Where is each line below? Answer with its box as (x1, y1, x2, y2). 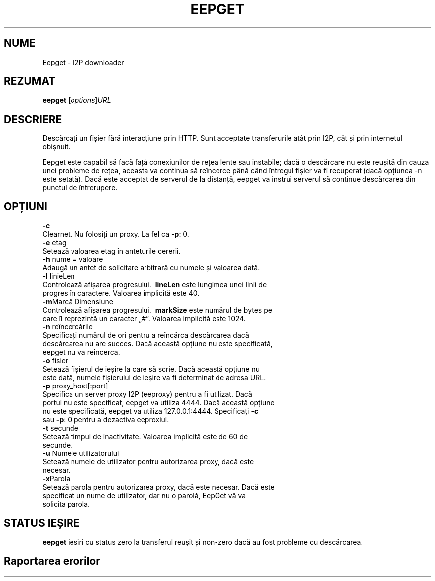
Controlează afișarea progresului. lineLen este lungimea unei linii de (42, 280, 267, 289)
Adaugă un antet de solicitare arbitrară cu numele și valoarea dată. (42, 263, 260, 272)
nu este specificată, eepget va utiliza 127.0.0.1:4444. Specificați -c (42, 407, 259, 416)
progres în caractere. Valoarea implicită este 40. (42, 289, 200, 298)
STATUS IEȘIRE (4, 516, 80, 529)
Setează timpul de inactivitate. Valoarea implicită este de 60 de (42, 432, 248, 441)
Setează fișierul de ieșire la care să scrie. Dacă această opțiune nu (42, 365, 260, 374)
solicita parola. (42, 500, 90, 509)
